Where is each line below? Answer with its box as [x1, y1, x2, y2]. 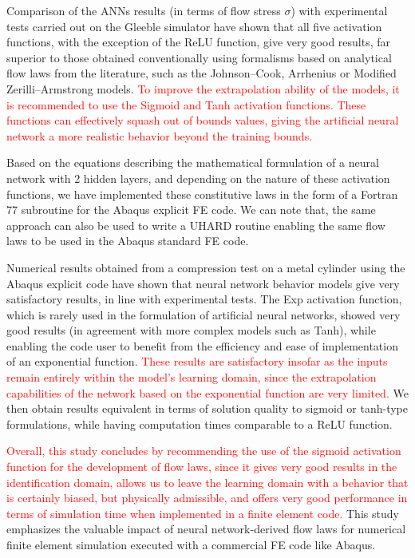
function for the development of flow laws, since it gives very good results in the [6, 458, 397, 475]
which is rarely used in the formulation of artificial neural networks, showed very [6, 306, 401, 323]
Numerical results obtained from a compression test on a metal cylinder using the [6, 259, 405, 275]
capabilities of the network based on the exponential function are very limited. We [6, 384, 409, 401]
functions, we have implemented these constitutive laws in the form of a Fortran [6, 185, 398, 202]
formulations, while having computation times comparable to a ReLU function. [6, 415, 393, 432]
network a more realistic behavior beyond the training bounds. [6, 127, 313, 144]
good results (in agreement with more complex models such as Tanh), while [6, 322, 376, 338]
